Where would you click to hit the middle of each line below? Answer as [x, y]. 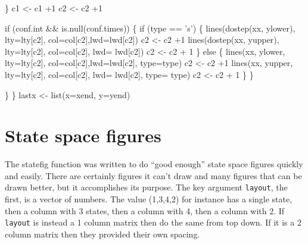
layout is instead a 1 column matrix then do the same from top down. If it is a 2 [153, 222]
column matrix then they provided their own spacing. [102, 234]
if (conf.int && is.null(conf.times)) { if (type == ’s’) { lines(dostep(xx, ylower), [150, 28]
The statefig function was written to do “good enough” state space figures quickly [154, 164]
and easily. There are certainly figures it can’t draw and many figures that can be [153, 175]
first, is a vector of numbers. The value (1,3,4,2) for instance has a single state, [149, 199]
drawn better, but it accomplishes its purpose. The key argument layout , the [146, 187]
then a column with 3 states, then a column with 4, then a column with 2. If [145, 210]
